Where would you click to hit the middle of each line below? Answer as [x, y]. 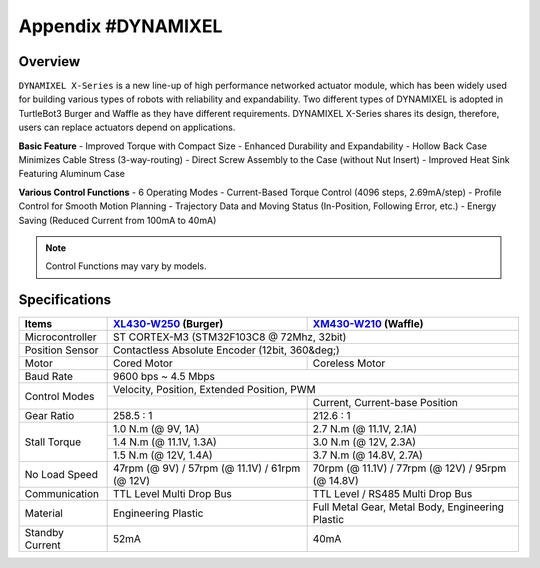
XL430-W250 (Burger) [168, 324]
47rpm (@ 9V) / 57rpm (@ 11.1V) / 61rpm [206, 468]
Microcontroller [60, 337]
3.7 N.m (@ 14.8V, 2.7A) [368, 455]
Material [44, 513]
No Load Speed [61, 475]
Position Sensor [61, 350]
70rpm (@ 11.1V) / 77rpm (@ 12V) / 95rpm [409, 468]
